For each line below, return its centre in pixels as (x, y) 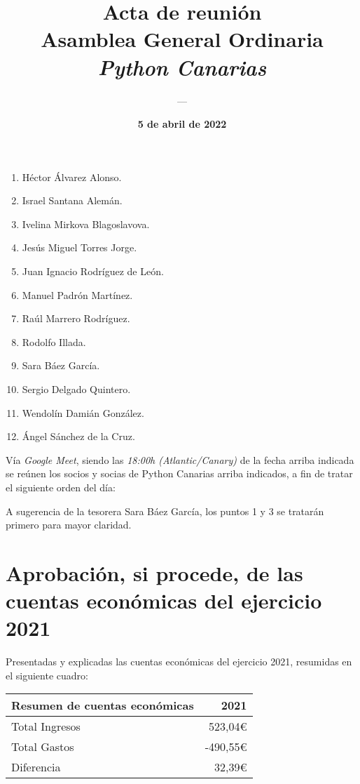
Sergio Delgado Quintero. (76, 389)
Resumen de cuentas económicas (103, 705)
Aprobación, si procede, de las (154, 572)
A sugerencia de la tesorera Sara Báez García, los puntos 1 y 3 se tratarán (165, 511)
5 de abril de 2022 (182, 124)
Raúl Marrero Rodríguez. (76, 318)
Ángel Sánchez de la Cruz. (78, 436)
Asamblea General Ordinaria (182, 39)
